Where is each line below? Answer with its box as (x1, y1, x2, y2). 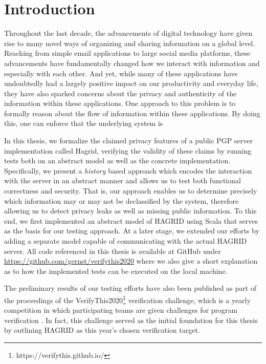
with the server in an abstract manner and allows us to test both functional (4, 175, 241, 186)
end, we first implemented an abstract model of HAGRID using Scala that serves (4, 215, 258, 226)
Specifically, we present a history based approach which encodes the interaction (4, 165, 252, 176)
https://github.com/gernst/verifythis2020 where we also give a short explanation (4, 255, 258, 266)
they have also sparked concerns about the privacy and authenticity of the (4, 88, 237, 98)
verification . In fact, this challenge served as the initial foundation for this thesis (4, 314, 258, 325)
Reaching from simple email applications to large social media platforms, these (4, 48, 251, 58)
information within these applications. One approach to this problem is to (4, 98, 236, 109)
